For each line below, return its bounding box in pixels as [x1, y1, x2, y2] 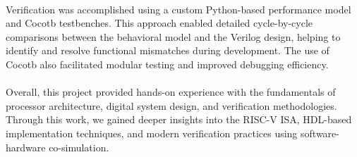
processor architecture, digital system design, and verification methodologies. [6, 98, 337, 113]
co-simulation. [49, 139, 109, 154]
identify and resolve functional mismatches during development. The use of [6, 43, 329, 58]
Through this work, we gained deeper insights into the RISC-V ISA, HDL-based [6, 112, 352, 127]
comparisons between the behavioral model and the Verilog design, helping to [6, 29, 341, 44]
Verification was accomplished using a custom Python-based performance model [6, 1, 351, 16]
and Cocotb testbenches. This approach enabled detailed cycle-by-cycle [6, 15, 313, 30]
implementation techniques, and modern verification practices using [6, 125, 298, 140]
